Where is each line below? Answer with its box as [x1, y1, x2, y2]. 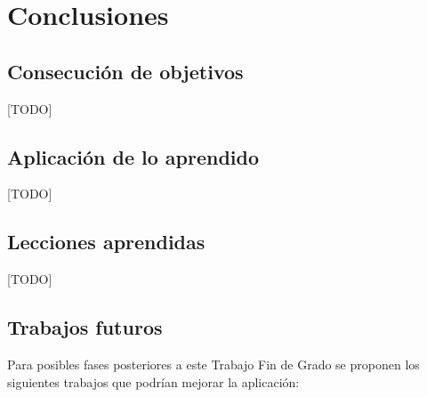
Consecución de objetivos [7, 57, 244, 85]
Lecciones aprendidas [7, 228, 205, 255]
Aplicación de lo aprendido [7, 142, 260, 170]
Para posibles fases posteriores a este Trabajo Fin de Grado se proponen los [7, 354, 420, 373]
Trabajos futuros [7, 313, 163, 341]
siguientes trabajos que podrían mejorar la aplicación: [7, 372, 300, 391]
